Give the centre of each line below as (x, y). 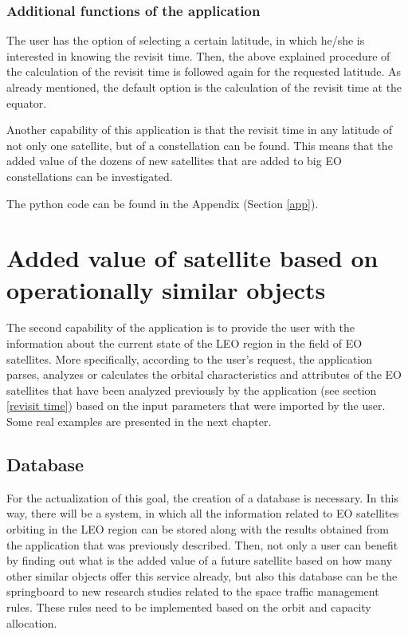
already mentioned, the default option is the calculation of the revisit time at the (204, 87)
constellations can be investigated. (90, 176)
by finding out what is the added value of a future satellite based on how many (200, 560)
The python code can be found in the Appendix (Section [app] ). (163, 203)
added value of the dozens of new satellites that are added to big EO (174, 161)
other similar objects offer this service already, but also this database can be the (202, 575)
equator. (27, 102)
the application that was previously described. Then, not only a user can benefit (202, 544)
